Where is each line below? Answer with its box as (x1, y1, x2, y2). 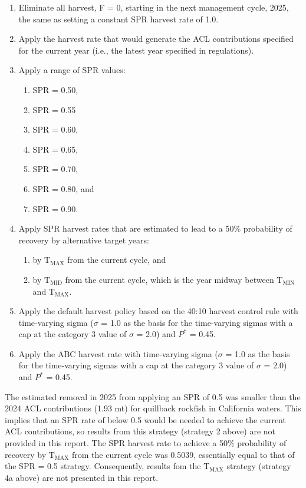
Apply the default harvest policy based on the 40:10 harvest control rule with (18, 305, 298, 317)
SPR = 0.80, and (32, 182, 94, 194)
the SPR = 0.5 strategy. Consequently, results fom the (5, 460, 201, 472)
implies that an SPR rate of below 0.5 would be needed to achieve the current (5, 413, 286, 426)
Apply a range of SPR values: (18, 64, 126, 76)
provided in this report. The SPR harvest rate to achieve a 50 (5, 437, 228, 449)
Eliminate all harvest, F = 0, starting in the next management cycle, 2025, (18, 1, 289, 13)
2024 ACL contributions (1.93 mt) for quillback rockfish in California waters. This (5, 402, 301, 414)
